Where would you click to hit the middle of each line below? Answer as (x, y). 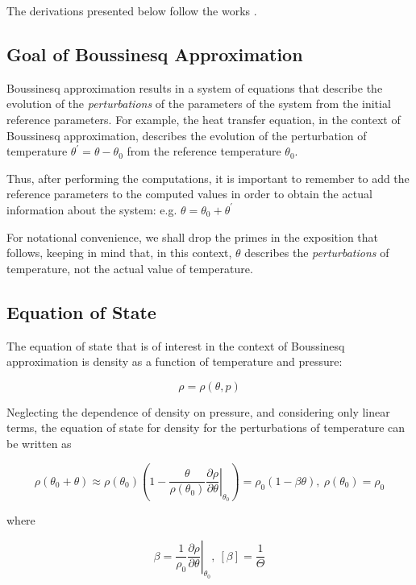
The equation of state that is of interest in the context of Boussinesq (176, 345)
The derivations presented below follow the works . (132, 10)
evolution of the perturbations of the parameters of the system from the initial (199, 104)
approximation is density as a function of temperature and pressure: (175, 361)
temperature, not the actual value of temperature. (130, 268)
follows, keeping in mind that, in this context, (119, 253)
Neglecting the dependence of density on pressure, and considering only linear (198, 411)
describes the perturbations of (317, 253)
